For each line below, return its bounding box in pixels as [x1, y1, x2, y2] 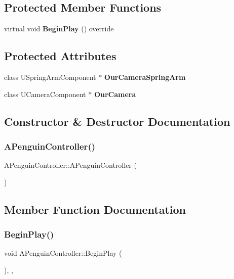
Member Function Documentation [4, 201, 186, 217]
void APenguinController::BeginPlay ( [4, 248, 122, 258]
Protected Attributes [4, 48, 116, 64]
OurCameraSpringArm [104, 72, 186, 82]
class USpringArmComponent [4, 72, 96, 82]
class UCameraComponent [4, 88, 86, 99]
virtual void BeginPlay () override [4, 23, 114, 34]
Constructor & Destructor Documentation [4, 113, 230, 129]
